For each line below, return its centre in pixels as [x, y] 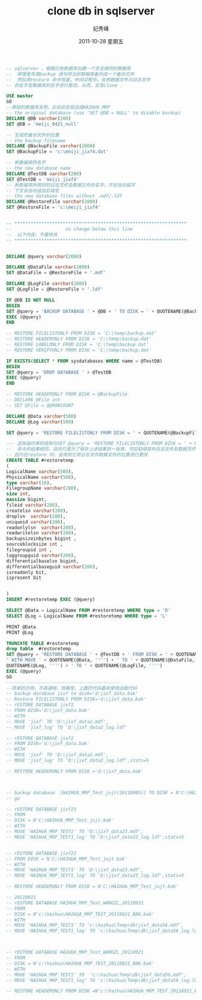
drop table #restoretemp [38, 649]
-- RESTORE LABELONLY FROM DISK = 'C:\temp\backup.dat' [78, 345]
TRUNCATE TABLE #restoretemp [43, 643]
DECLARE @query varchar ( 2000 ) [44, 256]
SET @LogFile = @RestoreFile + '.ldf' [55, 289]
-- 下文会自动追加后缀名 [33, 191]
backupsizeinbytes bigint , [41, 539]
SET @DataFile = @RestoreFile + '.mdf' [56, 273]
